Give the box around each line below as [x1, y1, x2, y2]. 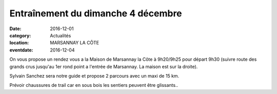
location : [9, 40, 29, 46]
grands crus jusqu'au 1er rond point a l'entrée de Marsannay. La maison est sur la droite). [9, 63, 198, 69]
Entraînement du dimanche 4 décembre [9, 8, 182, 19]
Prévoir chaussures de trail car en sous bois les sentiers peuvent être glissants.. [9, 82, 179, 88]
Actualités [50, 32, 71, 38]
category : [9, 32, 31, 38]
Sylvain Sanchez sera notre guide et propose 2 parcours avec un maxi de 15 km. [9, 73, 180, 79]
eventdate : [9, 46, 33, 53]
